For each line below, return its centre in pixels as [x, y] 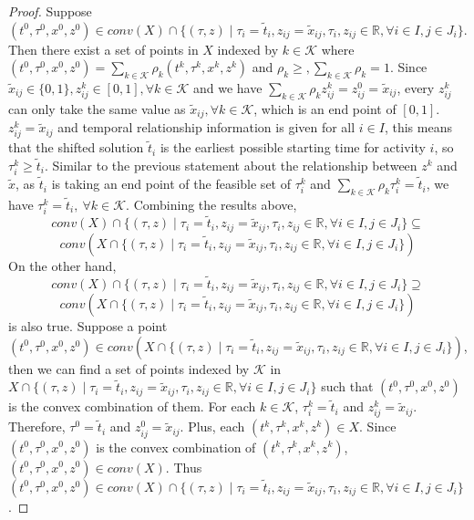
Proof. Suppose [50, 11]
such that [347, 386]
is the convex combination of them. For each [132, 406]
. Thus [184, 467]
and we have [227, 87]
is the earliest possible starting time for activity [293, 147]
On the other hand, [62, 265]
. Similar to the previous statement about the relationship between [231, 165]
